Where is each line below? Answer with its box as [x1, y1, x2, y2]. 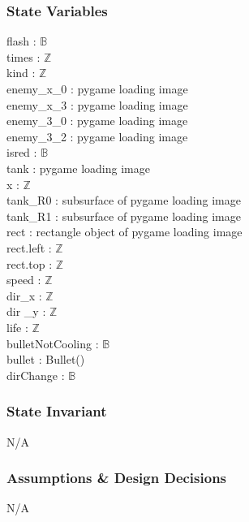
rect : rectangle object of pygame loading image [6, 223, 243, 240]
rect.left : [6, 239, 52, 256]
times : [6, 48, 41, 65]
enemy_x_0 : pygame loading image [6, 80, 188, 97]
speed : [6, 271, 41, 288]
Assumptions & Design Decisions [6, 468, 227, 488]
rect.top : [6, 255, 53, 272]
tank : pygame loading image [6, 159, 150, 176]
